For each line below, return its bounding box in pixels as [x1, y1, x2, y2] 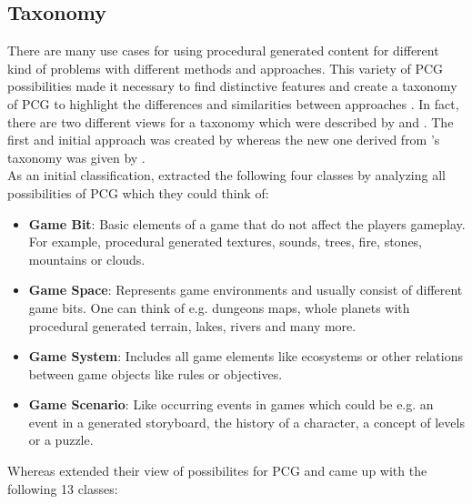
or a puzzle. [28, 430, 94, 449]
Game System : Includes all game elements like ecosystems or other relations [28, 347, 463, 366]
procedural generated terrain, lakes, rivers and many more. [28, 316, 357, 335]
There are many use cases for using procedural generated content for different [7, 41, 439, 60]
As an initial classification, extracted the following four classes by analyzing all [7, 166, 446, 185]
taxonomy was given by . [7, 147, 146, 166]
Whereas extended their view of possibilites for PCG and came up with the [7, 461, 427, 480]
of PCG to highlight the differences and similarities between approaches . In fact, [7, 94, 459, 113]
